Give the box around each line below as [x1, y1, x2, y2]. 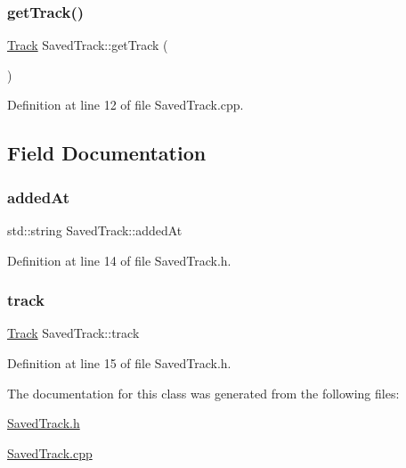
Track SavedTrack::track [7, 324, 140, 342]
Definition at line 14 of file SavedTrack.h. [7, 250, 231, 269]
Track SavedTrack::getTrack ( [7, 36, 168, 54]
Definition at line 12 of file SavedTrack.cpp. [7, 95, 244, 114]
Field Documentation [7, 139, 207, 167]
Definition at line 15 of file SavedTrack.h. [7, 354, 231, 372]
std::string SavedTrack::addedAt [7, 221, 183, 239]
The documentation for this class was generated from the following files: [7, 383, 400, 402]
